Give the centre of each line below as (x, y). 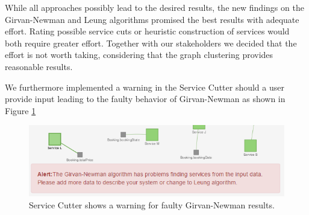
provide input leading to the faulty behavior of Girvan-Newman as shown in (145, 99)
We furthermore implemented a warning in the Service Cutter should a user (145, 87)
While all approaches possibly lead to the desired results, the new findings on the (154, 7)
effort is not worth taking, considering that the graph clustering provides (139, 55)
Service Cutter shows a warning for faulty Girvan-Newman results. (152, 204)
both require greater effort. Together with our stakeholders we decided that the (151, 43)
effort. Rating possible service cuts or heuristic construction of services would (147, 31)
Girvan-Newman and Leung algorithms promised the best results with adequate (152, 19)
